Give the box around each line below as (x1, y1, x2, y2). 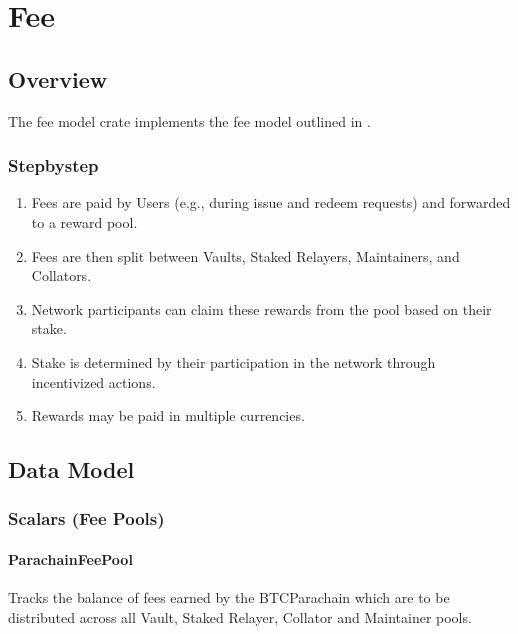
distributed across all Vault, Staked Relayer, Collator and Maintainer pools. (8, 606, 472, 627)
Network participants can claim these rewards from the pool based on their (31, 298, 492, 319)
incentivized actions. (31, 371, 156, 392)
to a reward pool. (31, 211, 138, 232)
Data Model (8, 454, 135, 485)
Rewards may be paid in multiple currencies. (31, 405, 305, 426)
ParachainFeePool (8, 548, 133, 569)
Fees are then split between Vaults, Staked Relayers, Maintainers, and (31, 245, 460, 266)
